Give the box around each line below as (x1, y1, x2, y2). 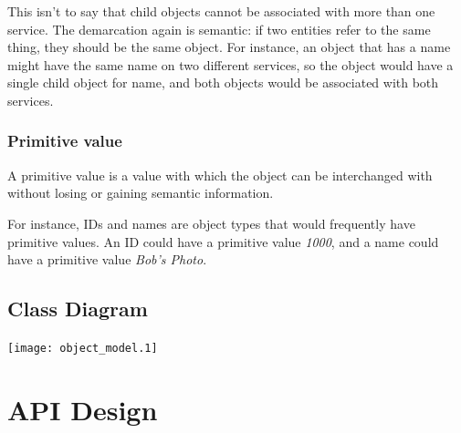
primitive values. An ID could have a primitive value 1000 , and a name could (7, 232, 439, 251)
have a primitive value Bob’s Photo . (7, 250, 207, 269)
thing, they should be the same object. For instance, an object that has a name (7, 37, 451, 57)
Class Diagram (7, 294, 148, 323)
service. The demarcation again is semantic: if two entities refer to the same (7, 19, 431, 38)
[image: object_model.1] (7, 341, 158, 355)
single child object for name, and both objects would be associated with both (7, 73, 439, 92)
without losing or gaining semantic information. (7, 183, 274, 202)
